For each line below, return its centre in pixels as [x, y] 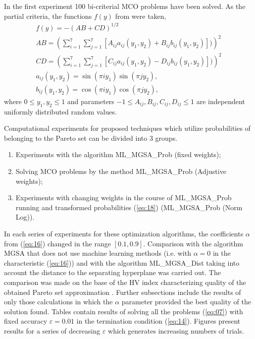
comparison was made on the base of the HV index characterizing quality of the [125, 282]
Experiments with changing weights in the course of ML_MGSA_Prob [124, 198]
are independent [221, 101]
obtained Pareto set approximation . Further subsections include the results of [123, 292]
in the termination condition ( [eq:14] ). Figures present [158, 321]
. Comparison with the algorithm [193, 243]
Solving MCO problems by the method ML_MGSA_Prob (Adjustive [121, 171]
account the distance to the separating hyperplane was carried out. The [112, 272]
